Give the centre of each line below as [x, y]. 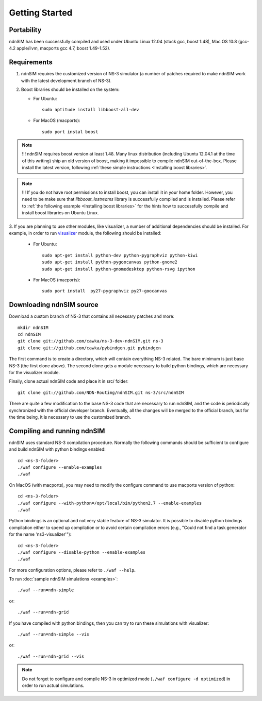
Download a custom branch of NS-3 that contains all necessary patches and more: [92, 316]
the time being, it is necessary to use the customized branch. [70, 417]
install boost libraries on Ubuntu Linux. [60, 213]
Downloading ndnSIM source [54, 305]
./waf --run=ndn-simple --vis [54, 634]
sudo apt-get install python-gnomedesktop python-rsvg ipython [119, 269]
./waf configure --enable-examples [60, 467]
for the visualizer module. [34, 372]
